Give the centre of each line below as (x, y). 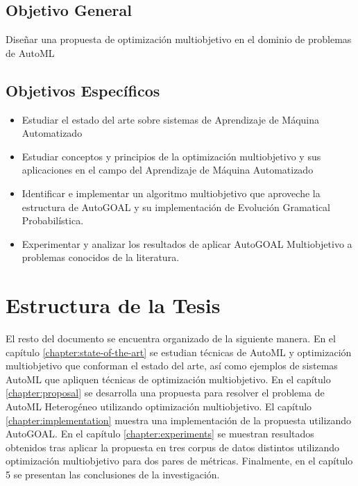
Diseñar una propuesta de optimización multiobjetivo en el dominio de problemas (179, 39)
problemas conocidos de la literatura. (101, 257)
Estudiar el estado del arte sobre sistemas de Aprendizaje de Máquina (170, 119)
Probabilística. (53, 220)
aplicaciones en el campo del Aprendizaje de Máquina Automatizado (168, 170)
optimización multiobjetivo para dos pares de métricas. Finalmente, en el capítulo (179, 461)
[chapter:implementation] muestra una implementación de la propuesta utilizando (179, 420)
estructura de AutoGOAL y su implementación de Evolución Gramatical (176, 207)
